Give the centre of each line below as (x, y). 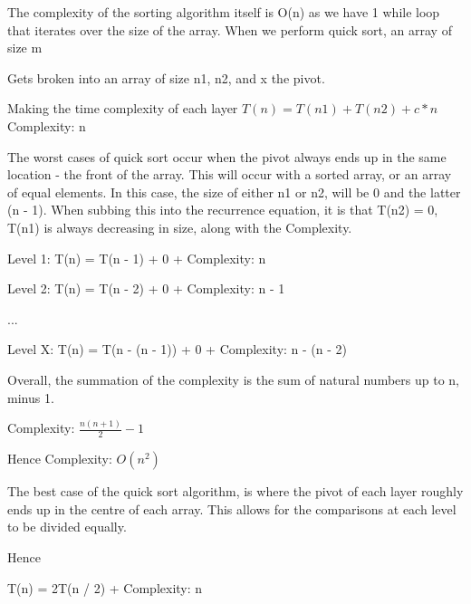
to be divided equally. (67, 527)
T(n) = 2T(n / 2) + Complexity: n (105, 587)
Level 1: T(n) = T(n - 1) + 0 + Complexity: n (137, 258)
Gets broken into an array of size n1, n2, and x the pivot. (166, 77)
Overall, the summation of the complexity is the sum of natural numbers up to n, (233, 379)
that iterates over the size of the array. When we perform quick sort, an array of (230, 29)
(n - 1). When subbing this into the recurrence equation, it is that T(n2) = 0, (223, 210)
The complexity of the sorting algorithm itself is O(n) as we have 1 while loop (224, 12)
